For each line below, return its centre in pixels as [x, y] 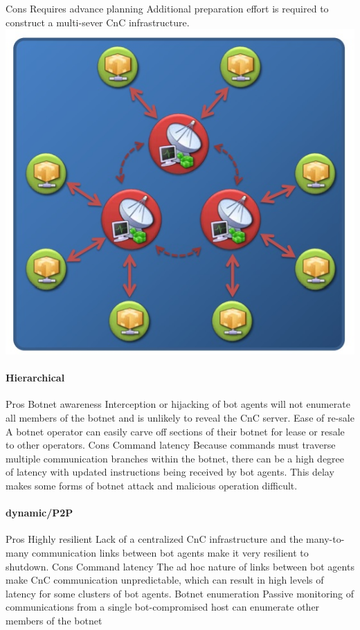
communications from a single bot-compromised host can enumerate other [163, 607]
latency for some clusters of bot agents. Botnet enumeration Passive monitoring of [180, 593]
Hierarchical [35, 378]
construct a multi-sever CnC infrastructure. [98, 22]
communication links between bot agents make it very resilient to [170, 552]
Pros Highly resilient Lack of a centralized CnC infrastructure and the [154, 539]
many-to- [325, 539]
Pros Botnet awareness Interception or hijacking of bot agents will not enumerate [178, 404]
